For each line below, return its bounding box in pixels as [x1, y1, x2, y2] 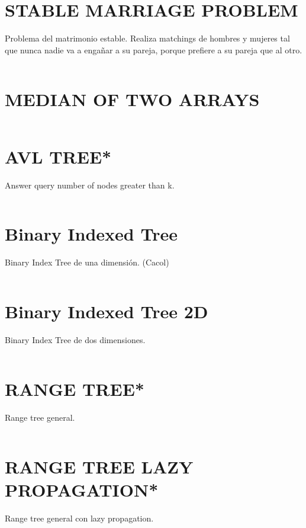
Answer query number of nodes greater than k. [5, 178, 175, 191]
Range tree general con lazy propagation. [5, 511, 154, 524]
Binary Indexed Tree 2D [5, 299, 208, 324]
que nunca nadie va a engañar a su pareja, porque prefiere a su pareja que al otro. [5, 43, 302, 56]
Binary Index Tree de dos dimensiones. [5, 334, 146, 345]
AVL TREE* [5, 144, 112, 168]
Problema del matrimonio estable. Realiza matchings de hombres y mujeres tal [5, 32, 290, 44]
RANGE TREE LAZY [5, 454, 194, 478]
